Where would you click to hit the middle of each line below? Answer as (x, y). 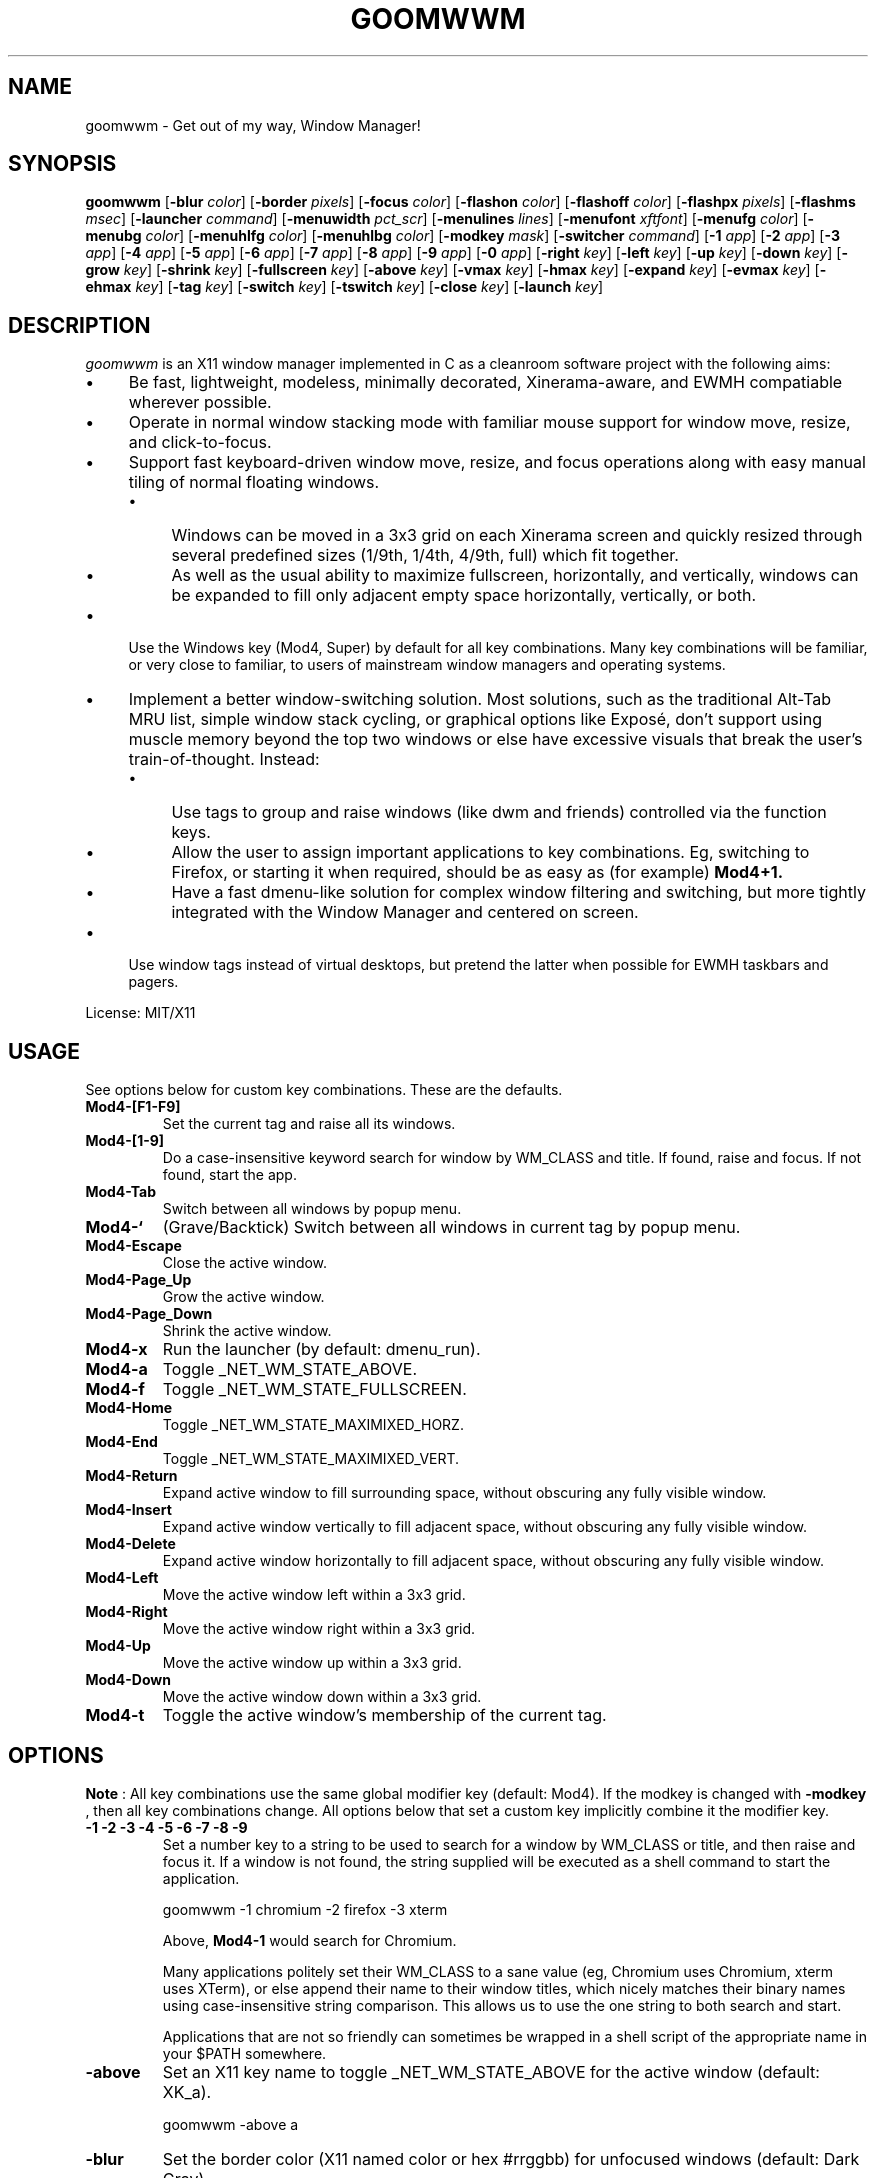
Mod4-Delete (130, 1544)
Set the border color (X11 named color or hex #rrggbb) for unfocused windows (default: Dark (511, 2158)
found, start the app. (229, 1175)
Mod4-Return (131, 1476)
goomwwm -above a (230, 2124)
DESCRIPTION (79, 325)
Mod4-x (116, 1349)
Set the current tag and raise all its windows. (309, 1124)
